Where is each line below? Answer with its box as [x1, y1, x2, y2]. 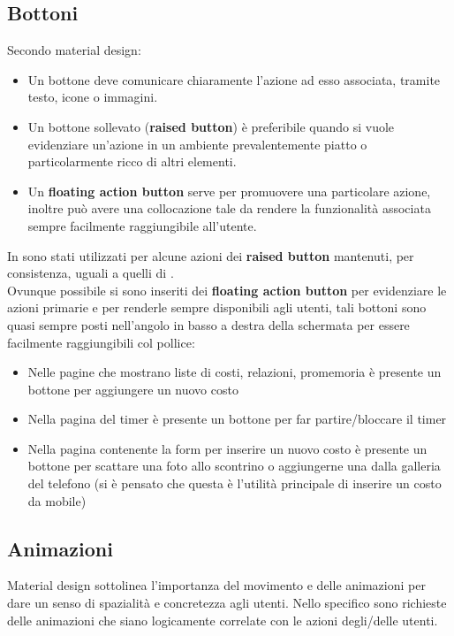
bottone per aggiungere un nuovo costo [27, 379, 238, 398]
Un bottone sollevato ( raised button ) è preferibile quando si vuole [27, 117, 395, 135]
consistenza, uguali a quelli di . [7, 264, 174, 282]
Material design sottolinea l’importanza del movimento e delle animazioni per [7, 576, 426, 594]
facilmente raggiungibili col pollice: [7, 333, 195, 351]
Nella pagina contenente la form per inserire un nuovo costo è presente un [27, 439, 428, 457]
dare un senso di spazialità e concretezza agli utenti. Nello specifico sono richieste [7, 594, 447, 612]
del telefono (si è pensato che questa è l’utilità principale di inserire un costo [27, 474, 442, 493]
